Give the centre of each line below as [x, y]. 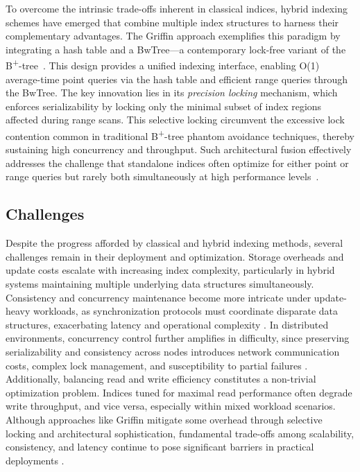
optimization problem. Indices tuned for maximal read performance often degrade [179, 392]
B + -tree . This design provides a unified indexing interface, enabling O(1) [163, 64]
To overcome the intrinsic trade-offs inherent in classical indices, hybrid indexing [177, 8]
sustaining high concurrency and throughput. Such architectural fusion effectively [179, 149]
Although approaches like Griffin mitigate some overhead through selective [164, 419]
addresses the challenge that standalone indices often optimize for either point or [177, 163]
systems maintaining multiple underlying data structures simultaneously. [160, 284]
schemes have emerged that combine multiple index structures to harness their [172, 22]
